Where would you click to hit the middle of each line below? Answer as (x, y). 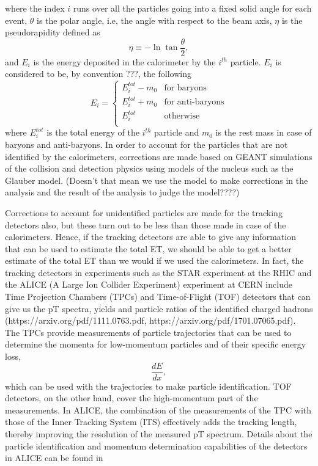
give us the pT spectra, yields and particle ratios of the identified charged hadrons (159, 308)
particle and (177, 132)
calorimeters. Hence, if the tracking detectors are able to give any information (150, 237)
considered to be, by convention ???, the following (98, 74)
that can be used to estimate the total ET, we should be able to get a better (148, 248)
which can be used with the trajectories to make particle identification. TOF (148, 386)
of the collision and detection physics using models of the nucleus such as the (149, 168)
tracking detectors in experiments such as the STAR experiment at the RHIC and (158, 272)
